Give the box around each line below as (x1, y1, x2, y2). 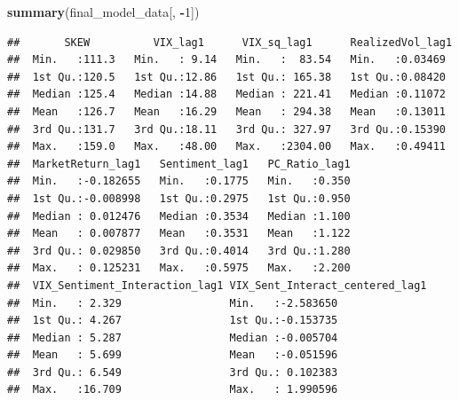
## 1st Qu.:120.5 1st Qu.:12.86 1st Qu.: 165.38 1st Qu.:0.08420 (7, 70, 446, 83)
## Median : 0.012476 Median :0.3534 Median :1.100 (7, 209, 351, 223)
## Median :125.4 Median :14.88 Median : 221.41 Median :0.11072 (7, 88, 446, 101)
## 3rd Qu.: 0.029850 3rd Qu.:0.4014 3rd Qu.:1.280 (7, 244, 351, 257)
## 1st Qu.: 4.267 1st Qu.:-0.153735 (7, 314, 338, 327)
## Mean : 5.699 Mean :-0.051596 (7, 349, 338, 362)
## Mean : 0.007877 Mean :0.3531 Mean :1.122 (7, 227, 351, 240)
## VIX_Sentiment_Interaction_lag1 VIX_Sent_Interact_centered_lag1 (7, 278, 427, 292)
